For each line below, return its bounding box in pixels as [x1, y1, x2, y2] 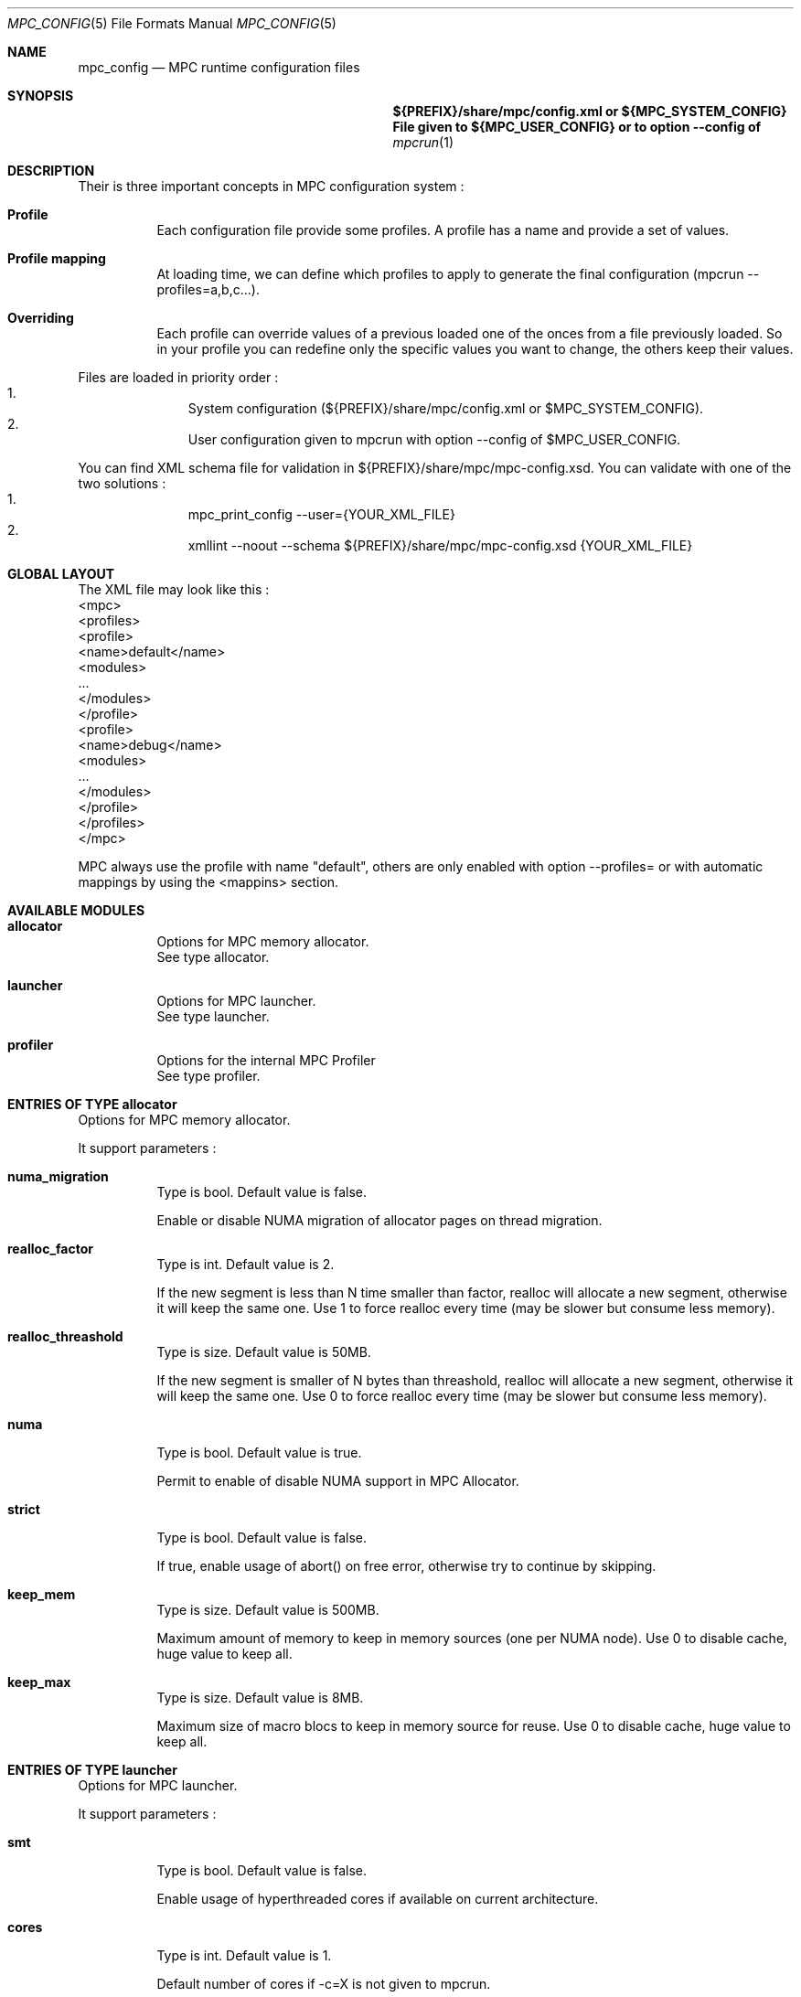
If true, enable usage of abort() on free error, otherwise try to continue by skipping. [156, 1558, 657, 1574]
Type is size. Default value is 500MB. [156, 1602, 379, 1618]
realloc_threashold [7, 1329, 123, 1344]
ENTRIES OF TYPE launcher [7, 1762, 177, 1778]
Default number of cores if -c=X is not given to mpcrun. [156, 1976, 491, 1992]
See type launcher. [156, 1009, 270, 1024]
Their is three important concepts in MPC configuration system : [78, 178, 465, 194]
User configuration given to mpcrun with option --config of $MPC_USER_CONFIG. [187, 432, 681, 447]
